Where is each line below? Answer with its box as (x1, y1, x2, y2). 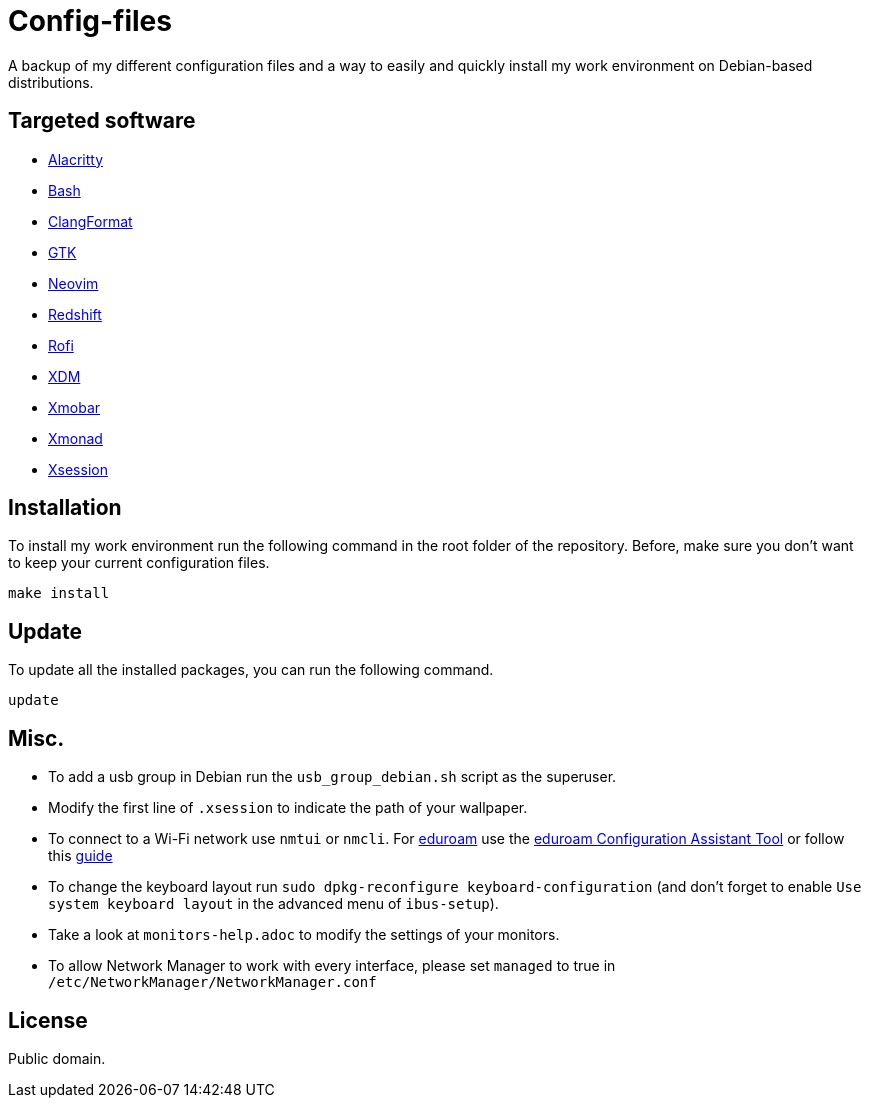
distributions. (8, 73, 94, 91)
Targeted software (8, 108, 196, 134)
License (8, 1007, 88, 1033)
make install (8, 585, 110, 602)
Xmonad (48, 429, 103, 447)
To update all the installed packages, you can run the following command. (8, 661, 494, 679)
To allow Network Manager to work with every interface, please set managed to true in (48, 957, 616, 975)
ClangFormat (48, 212, 133, 230)
